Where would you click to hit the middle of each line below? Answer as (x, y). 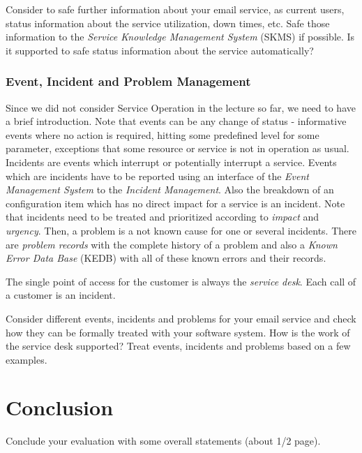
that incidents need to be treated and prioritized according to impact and (163, 217)
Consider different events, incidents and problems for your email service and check (181, 318)
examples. (27, 359)
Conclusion (60, 407)
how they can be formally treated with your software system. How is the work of (178, 332)
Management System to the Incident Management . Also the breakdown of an (170, 190)
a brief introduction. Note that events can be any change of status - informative (176, 121)
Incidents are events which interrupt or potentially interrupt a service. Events (171, 162)
